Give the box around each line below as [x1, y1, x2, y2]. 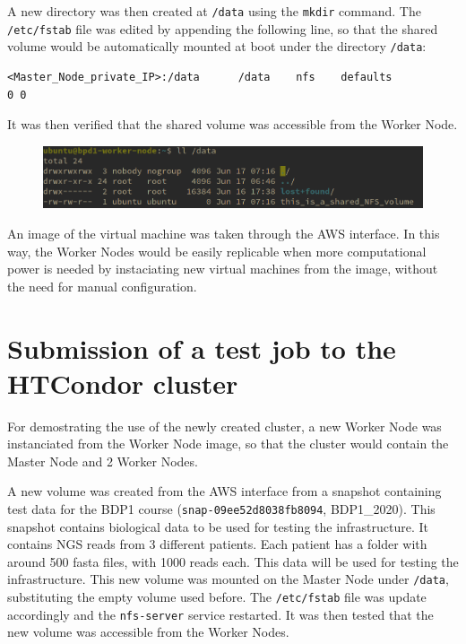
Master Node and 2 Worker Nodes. [7, 451, 198, 470]
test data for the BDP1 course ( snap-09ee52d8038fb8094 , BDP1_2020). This [7, 500, 436, 518]
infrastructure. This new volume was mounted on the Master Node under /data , [7, 570, 449, 588]
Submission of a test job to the [7, 329, 396, 366]
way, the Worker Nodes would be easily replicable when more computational [7, 241, 427, 260]
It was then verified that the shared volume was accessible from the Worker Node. [7, 115, 458, 134]
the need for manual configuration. [7, 276, 197, 295]
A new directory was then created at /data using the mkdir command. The [7, 2, 421, 20]
